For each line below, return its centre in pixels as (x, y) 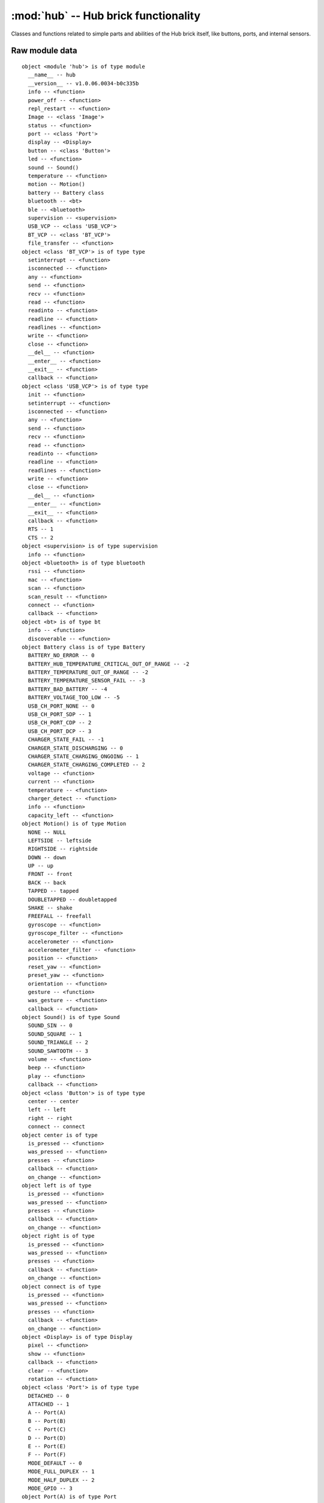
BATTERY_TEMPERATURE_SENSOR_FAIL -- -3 (86, 681)
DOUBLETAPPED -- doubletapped (72, 899)
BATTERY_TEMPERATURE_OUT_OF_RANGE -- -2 (88, 672)
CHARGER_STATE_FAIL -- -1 (66, 740)
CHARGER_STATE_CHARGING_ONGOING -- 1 (83, 756)
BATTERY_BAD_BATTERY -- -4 (67, 689)
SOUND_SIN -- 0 (50, 1026)
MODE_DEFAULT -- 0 (55, 1463)
